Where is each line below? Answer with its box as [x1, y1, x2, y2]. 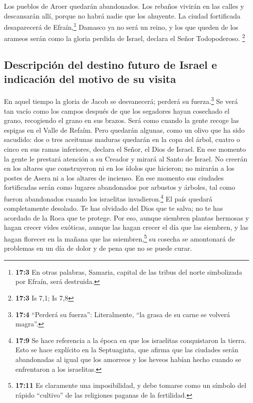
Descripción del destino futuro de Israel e [4, 57, 217, 72]
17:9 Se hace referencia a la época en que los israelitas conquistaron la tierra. [15, 335, 247, 345]
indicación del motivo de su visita [4, 71, 176, 86]
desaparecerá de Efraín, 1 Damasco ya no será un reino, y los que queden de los [4, 20, 238, 32]
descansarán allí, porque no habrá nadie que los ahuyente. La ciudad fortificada [4, 10, 240, 20]
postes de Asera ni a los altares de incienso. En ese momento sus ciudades [4, 172, 224, 182]
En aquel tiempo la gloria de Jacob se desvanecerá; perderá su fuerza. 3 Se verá [4, 95, 238, 106]
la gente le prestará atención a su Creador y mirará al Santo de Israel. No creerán [4, 153, 248, 163]
